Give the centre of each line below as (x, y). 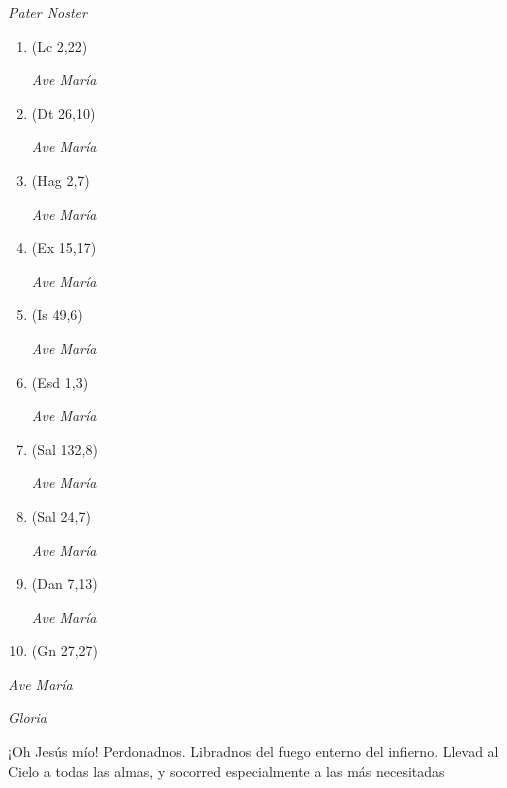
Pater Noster (47, 12)
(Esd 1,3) (60, 381)
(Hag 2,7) (60, 179)
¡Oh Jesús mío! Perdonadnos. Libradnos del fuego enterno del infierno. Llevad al (253, 751)
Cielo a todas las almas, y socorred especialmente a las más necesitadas (226, 770)
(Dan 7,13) (64, 583)
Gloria (27, 717)
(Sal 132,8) (64, 448)
